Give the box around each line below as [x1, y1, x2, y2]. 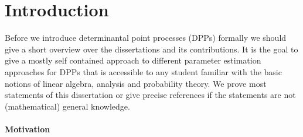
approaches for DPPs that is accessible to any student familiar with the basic [5, 65, 282, 78]
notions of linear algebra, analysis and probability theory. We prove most [5, 77, 267, 89]
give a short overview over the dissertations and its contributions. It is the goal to [5, 43, 298, 55]
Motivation [5, 122, 50, 135]
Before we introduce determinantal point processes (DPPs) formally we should [5, 31, 287, 44]
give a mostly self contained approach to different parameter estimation [5, 54, 261, 66]
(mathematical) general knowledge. [5, 100, 130, 112]
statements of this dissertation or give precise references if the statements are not [5, 89, 296, 101]
